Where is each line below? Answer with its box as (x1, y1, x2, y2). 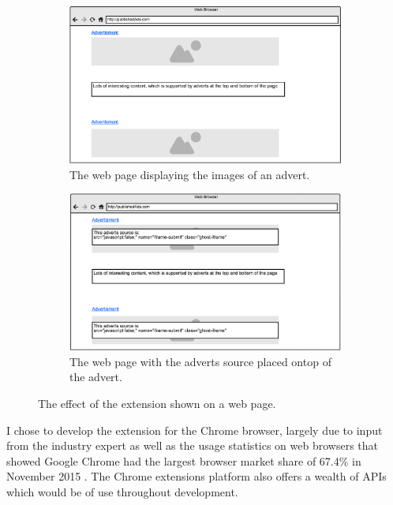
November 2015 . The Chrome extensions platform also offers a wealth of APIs (6, 468, 387, 484)
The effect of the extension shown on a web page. (38, 395, 276, 412)
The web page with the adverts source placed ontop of (69, 353, 331, 369)
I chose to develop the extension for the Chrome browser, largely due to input (6, 421, 383, 438)
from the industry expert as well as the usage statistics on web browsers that (6, 437, 379, 454)
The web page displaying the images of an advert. (69, 166, 310, 182)
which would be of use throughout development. (6, 484, 238, 500)
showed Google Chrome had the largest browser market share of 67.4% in (6, 452, 361, 469)
